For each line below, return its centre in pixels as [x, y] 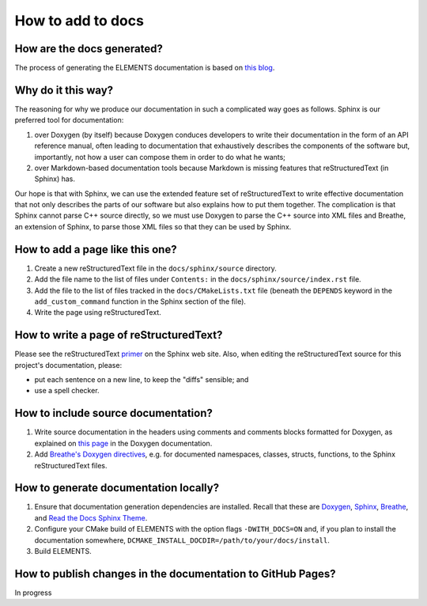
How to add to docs [79, 21]
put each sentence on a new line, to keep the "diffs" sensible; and [142, 380]
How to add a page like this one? [96, 249]
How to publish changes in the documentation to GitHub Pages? [175, 574]
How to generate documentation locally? [117, 488]
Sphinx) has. [55, 179]
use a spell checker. [67, 391]
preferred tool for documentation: [69, 120]
